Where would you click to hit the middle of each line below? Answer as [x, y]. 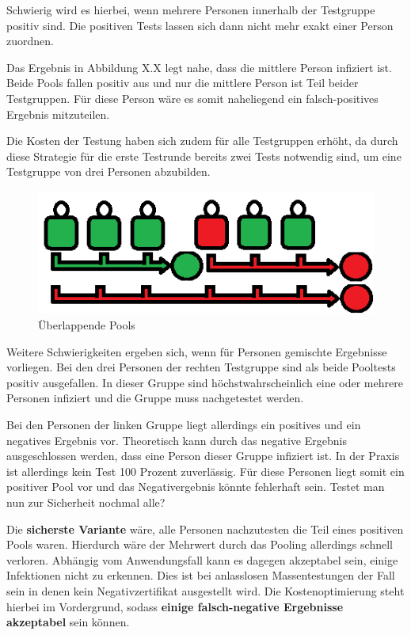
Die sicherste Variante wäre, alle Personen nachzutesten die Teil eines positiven [205, 529]
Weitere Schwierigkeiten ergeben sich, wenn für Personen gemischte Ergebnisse [197, 351]
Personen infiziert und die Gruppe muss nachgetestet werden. [155, 398]
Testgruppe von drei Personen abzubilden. [108, 171]
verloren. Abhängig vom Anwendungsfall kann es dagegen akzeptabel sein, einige [202, 559]
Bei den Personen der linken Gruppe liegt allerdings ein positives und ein [184, 425]
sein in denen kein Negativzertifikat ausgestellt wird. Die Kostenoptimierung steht [205, 590]
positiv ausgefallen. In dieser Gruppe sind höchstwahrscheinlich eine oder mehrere [205, 382]
